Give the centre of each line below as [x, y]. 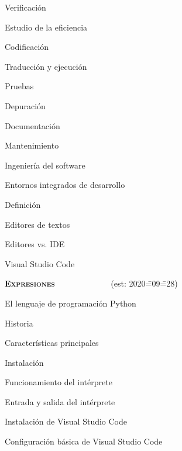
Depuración [25, 105]
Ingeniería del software [45, 165]
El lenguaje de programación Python [71, 303]
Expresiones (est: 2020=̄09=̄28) [91, 283]
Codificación [27, 47]
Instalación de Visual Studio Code [66, 421]
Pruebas [19, 86]
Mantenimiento [32, 145]
